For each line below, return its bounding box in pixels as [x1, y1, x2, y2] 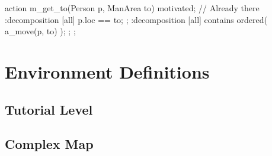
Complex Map [5, 135, 94, 153]
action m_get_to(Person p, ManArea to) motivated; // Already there [5, 2, 260, 14]
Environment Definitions [5, 59, 210, 83]
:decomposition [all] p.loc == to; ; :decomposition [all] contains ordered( [5, 13, 267, 25]
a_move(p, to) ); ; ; [5, 25, 76, 37]
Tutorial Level [5, 100, 93, 118]
